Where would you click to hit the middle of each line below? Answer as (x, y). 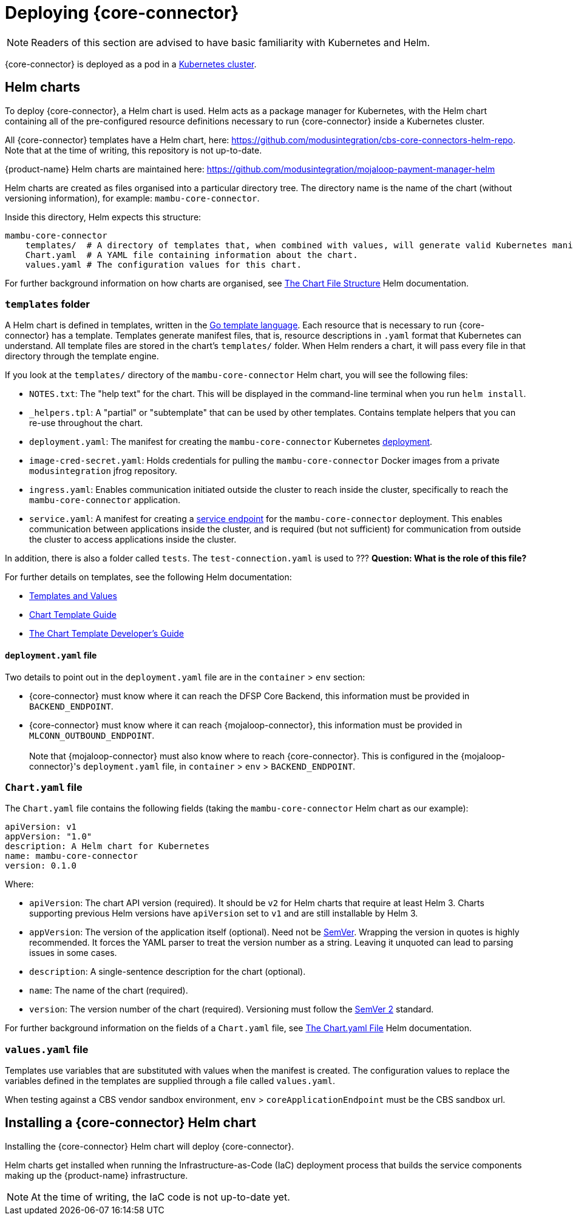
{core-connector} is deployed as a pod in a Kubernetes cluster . (131, 64)
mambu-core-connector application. (105, 500)
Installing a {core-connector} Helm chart (131, 1123)
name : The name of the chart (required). (109, 991)
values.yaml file (47, 1049)
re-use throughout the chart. (86, 423)
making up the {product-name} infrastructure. (97, 1175)
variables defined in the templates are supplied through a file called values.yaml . (170, 1081)
